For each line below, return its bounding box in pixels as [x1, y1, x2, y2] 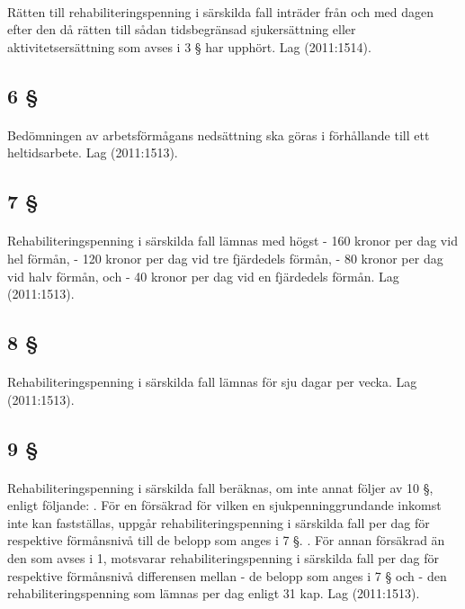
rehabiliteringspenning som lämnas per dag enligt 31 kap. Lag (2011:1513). [7, 584, 420, 603]
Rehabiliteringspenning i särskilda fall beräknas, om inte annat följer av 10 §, [7, 478, 434, 497]
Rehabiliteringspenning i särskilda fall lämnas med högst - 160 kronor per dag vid [7, 231, 458, 250]
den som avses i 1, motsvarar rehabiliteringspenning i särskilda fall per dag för [7, 549, 439, 567]
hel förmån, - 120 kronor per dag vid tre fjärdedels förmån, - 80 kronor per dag [7, 248, 443, 267]
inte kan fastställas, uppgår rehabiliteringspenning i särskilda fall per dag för [7, 513, 430, 532]
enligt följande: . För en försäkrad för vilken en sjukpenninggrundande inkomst [7, 496, 442, 515]
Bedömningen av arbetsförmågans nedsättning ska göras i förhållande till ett [7, 125, 430, 144]
